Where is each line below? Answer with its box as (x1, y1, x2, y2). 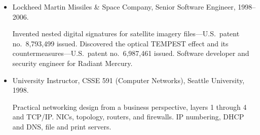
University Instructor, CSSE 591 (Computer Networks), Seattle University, (12, 75, 245, 85)
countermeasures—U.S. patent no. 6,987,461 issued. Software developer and (12, 48, 249, 58)
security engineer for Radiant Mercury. (12, 57, 133, 68)
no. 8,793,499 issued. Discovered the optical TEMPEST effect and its (12, 38, 229, 48)
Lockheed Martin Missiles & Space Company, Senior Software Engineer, (12, 2, 236, 12)
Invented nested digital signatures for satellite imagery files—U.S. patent (12, 28, 240, 39)
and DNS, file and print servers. (12, 121, 112, 131)
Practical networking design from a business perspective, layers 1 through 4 (12, 101, 247, 112)
